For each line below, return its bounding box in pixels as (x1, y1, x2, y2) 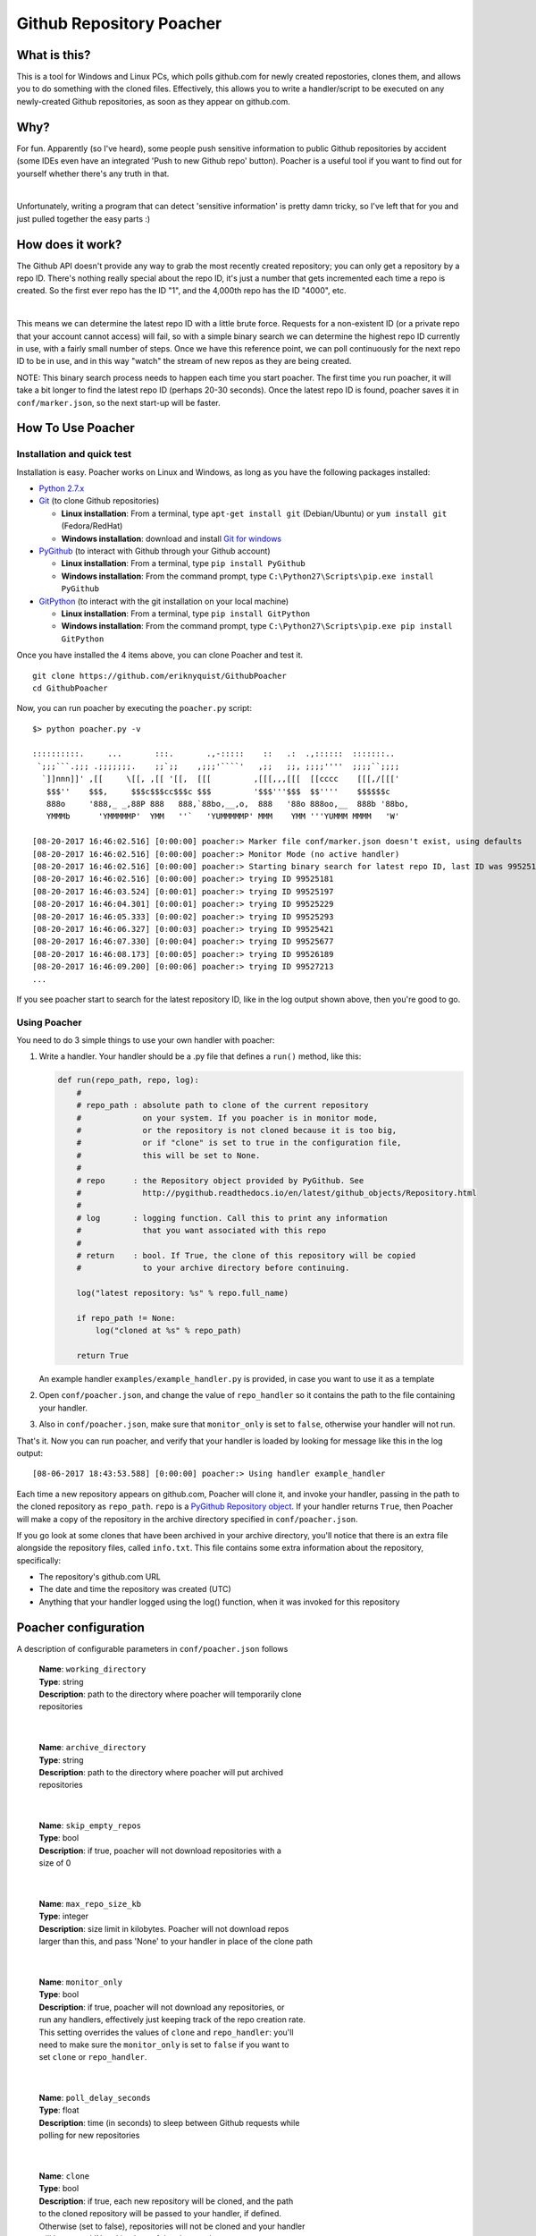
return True (76, 1351, 130, 1361)
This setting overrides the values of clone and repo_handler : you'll (38, 2027, 294, 2037)
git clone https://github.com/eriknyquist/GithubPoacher (32, 671, 288, 681)
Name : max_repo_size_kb (38, 1899, 142, 1910)
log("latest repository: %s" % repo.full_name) (76, 1288, 289, 1299)
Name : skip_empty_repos (38, 1820, 142, 1831)
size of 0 (38, 1858, 71, 1868)
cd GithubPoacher (32, 682, 108, 693)
